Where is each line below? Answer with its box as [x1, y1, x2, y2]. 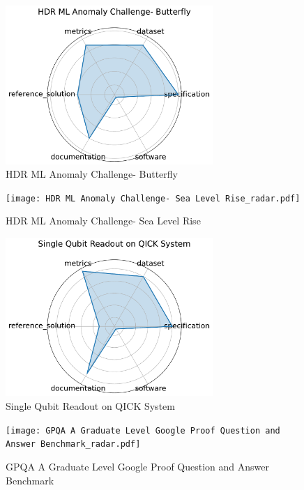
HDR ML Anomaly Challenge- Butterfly [6, 167, 178, 181]
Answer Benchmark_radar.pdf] [6, 439, 141, 450]
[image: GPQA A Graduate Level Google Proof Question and [6, 425, 280, 436]
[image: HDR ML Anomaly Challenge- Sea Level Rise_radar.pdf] [6, 193, 301, 204]
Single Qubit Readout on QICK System [6, 399, 175, 413]
